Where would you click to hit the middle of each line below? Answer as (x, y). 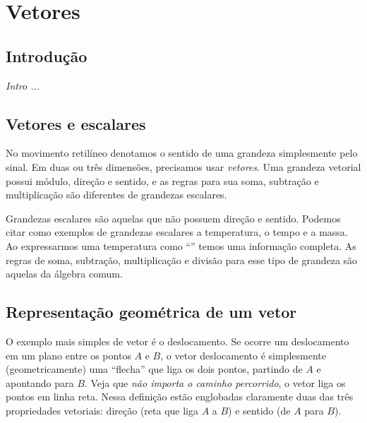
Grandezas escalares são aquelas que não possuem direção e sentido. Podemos (173, 218)
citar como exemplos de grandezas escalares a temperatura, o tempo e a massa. (177, 232)
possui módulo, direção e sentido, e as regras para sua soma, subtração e (162, 180)
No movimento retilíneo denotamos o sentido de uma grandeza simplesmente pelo (182, 153)
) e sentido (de (259, 410)
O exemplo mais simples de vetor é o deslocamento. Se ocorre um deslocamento (178, 341)
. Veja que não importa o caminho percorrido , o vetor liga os (215, 382)
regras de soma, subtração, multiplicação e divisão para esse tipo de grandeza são (182, 260)
